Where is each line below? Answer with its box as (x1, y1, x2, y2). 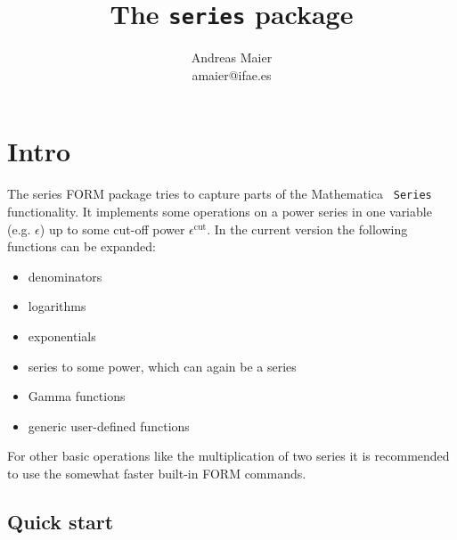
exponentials (28, 327, 96, 345)
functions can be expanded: (7, 237, 156, 256)
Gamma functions (28, 387, 126, 405)
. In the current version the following (207, 219, 408, 238)
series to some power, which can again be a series (28, 356, 297, 375)
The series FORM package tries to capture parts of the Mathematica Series (7, 184, 432, 203)
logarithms (28, 297, 86, 315)
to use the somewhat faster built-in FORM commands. (7, 463, 306, 482)
